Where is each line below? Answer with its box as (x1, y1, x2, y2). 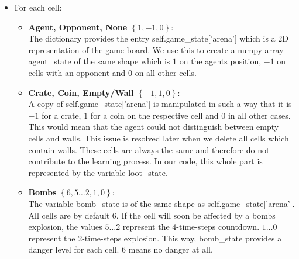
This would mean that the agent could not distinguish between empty (28, 120, 279, 133)
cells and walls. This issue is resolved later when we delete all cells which (28, 132, 289, 144)
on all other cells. (135, 66, 197, 78)
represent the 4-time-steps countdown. (122, 220, 260, 233)
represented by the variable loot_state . (28, 166, 168, 178)
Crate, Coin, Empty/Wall (28, 86, 134, 98)
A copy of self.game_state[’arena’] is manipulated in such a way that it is (28, 98, 292, 110)
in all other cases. (228, 109, 291, 121)
